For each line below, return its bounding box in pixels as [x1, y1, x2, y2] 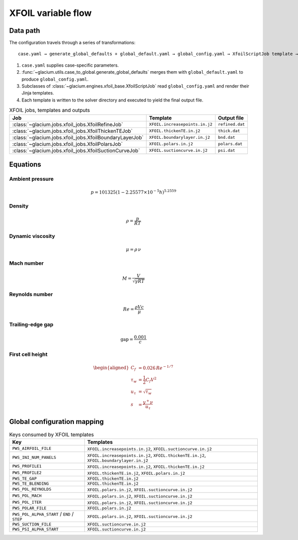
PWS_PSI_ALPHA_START [12, 527, 59, 532]
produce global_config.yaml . [21, 76, 89, 82]
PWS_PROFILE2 [12, 470, 42, 475]
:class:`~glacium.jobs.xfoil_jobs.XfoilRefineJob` [12, 121, 124, 128]
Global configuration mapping [9, 418, 104, 426]
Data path [9, 26, 40, 35]
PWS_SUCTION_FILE [12, 522, 52, 527]
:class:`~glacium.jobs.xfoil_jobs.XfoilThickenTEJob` [12, 127, 133, 134]
